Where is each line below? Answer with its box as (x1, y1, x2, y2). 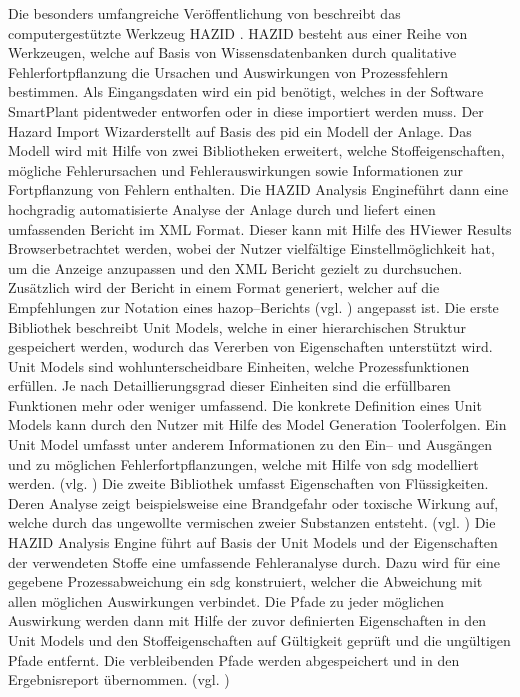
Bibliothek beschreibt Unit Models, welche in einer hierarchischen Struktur (8, 316, 467, 337)
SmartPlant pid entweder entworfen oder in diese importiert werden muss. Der (8, 100, 484, 121)
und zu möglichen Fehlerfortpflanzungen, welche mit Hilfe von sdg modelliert (8, 453, 479, 474)
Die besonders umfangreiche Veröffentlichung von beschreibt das (8, 3, 401, 23)
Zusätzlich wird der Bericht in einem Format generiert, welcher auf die (8, 277, 440, 298)
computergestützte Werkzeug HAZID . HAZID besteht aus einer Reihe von (8, 22, 468, 43)
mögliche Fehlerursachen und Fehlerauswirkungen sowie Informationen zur (8, 159, 464, 180)
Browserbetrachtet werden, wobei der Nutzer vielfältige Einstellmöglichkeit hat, (8, 238, 495, 259)
